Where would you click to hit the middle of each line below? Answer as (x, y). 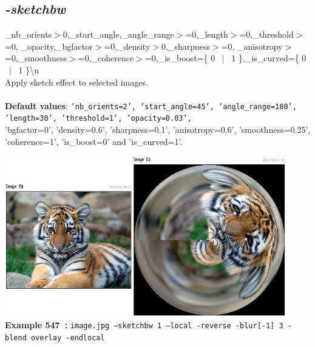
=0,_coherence (106, 58)
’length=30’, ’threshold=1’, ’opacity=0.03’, (98, 119)
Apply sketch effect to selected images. (76, 82)
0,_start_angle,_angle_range (118, 34)
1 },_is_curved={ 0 (269, 58)
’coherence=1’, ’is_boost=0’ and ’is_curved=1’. (94, 141)
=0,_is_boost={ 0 (180, 58)
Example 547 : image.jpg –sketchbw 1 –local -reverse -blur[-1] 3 (144, 325)
